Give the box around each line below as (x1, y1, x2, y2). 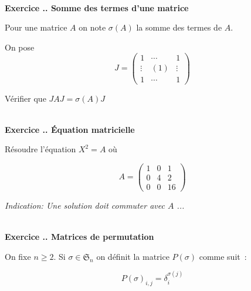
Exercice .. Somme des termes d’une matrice (5, 1, 189, 14)
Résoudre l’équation (5, 143, 76, 155)
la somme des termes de (136, 21, 222, 34)
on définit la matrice (96, 250, 169, 262)
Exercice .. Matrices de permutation (5, 230, 154, 243)
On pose (5, 41, 35, 53)
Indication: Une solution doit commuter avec (5, 199, 165, 212)
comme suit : (199, 250, 247, 262)
